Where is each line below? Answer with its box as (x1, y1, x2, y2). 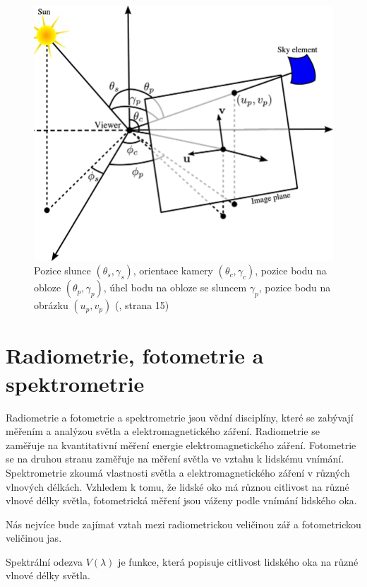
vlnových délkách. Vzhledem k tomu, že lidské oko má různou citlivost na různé (6, 479, 349, 494)
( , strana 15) (114, 298, 169, 313)
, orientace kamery (133, 263, 213, 278)
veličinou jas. (6, 530, 62, 545)
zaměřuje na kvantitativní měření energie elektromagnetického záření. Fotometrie (6, 437, 356, 452)
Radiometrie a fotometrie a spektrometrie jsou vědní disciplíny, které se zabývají (6, 409, 354, 424)
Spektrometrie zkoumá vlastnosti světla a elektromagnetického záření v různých (6, 465, 350, 480)
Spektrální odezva (6, 554, 83, 569)
